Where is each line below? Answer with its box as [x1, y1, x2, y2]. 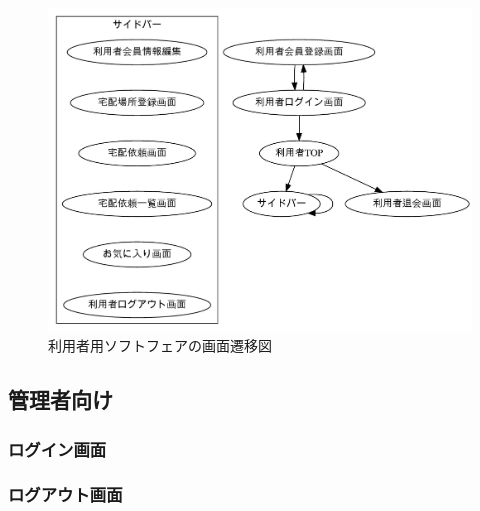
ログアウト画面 [8, 482, 123, 507]
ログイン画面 [8, 436, 107, 461]
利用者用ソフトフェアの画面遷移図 [48, 335, 272, 356]
